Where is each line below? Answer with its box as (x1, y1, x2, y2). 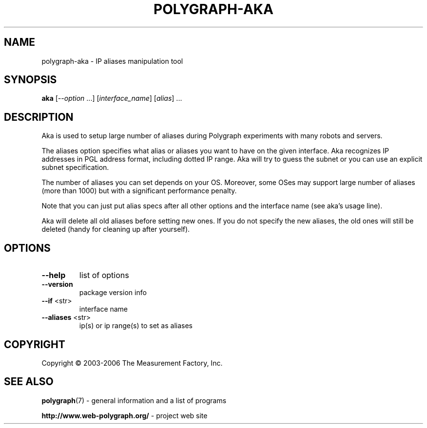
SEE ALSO (4, 375, 54, 388)
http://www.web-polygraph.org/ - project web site (41, 411, 208, 420)
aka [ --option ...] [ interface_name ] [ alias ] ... (41, 94, 182, 103)
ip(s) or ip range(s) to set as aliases (79, 321, 193, 330)
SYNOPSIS (4, 74, 57, 86)
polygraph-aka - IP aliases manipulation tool (41, 56, 183, 65)
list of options (79, 270, 129, 280)
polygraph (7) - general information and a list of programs (41, 396, 227, 405)
